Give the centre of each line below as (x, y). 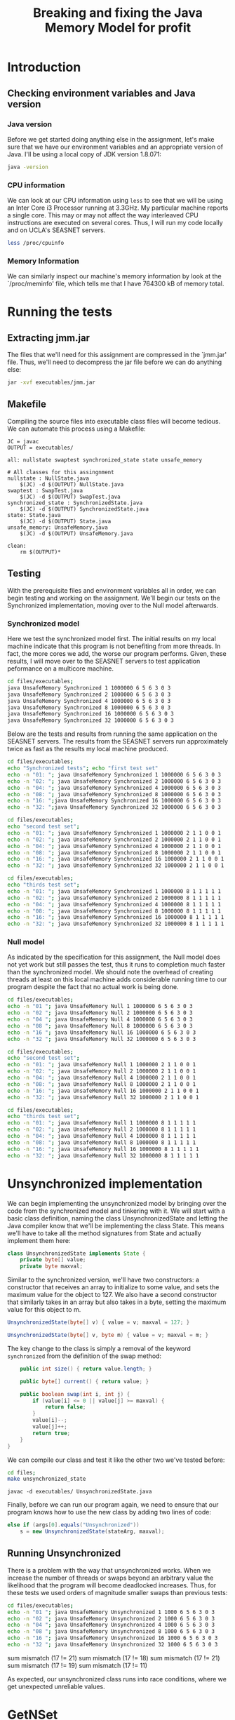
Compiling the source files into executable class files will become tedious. (114, 421)
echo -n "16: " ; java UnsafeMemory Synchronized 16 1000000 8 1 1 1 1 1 (116, 918)
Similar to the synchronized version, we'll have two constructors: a (103, 1280)
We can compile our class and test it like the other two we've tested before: (116, 1460)
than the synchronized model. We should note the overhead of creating (110, 972)
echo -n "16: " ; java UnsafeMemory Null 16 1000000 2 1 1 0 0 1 (103, 1091)
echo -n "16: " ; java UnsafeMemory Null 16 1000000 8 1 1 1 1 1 (103, 1149)
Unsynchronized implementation (105, 1184)
